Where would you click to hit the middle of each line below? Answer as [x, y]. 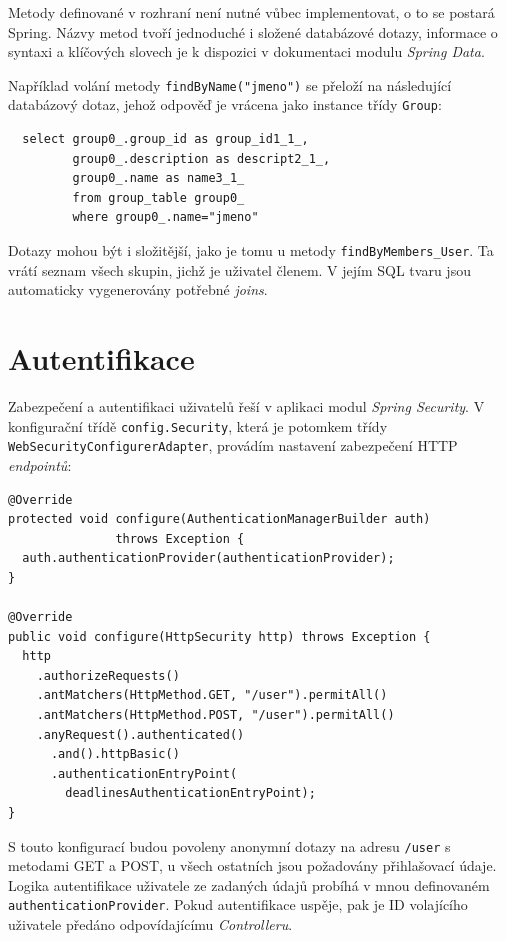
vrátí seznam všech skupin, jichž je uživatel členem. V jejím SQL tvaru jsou [239, 269]
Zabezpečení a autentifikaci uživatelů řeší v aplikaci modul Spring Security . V [246, 406]
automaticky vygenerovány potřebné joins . [138, 289]
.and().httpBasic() [115, 754]
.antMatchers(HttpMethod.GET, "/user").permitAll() [212, 695]
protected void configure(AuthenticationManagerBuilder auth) [219, 519]
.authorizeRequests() [108, 675]
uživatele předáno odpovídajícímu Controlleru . [150, 924]
